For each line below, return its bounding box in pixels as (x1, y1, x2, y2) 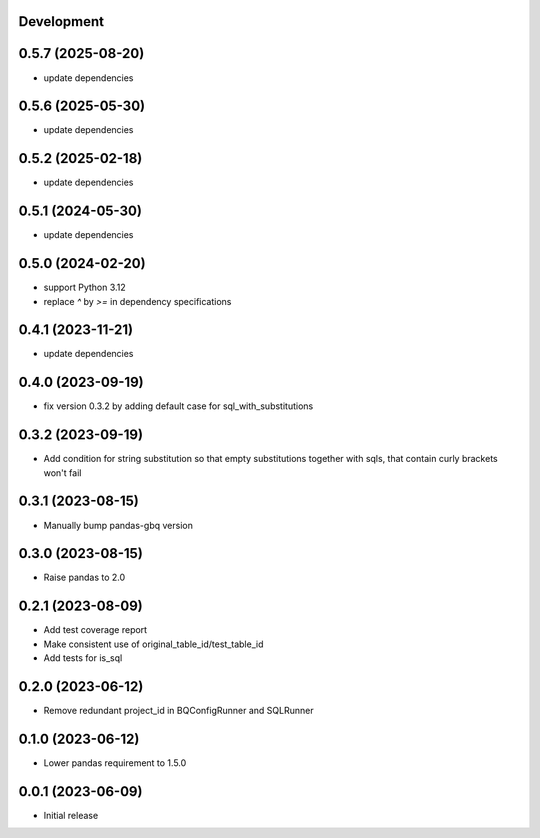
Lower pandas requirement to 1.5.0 (43, 756, 187, 769)
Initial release (43, 809, 99, 821)
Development (18, 13, 105, 30)
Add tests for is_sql (43, 652, 123, 664)
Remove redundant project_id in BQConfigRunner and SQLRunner (43, 705, 314, 717)
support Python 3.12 (43, 281, 127, 294)
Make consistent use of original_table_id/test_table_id (43, 638, 264, 650)
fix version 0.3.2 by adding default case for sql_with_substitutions (43, 400, 314, 412)
